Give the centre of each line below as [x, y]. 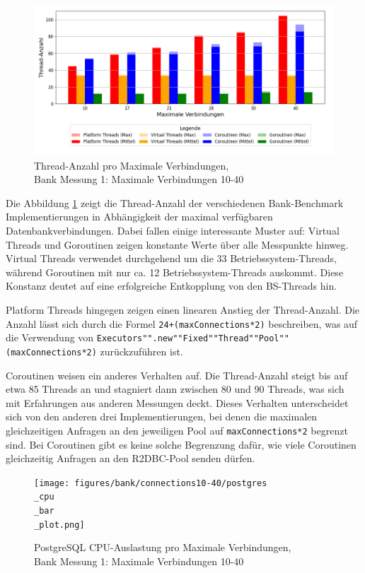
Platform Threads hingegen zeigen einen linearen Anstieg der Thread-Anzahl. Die [183, 309]
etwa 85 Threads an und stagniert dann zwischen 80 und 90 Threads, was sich [175, 389]
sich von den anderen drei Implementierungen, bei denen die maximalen [162, 417]
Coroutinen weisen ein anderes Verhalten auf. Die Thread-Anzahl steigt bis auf [177, 375]
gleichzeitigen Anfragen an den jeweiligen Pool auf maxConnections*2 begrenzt [177, 430]
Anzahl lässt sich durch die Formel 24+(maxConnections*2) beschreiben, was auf [182, 323]
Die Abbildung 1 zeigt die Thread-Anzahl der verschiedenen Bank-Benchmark [175, 202]
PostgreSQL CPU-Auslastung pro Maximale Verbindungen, [163, 547]
